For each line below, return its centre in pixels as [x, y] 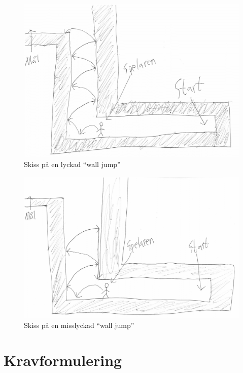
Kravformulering [63, 360]
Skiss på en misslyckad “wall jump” [79, 325]
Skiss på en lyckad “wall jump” [72, 164]
